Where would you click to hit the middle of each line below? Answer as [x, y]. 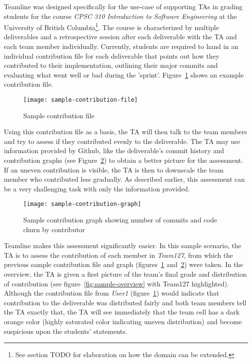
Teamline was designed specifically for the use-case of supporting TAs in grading [123, 6]
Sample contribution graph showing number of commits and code [120, 220]
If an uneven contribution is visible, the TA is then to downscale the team [114, 169]
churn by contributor [54, 229]
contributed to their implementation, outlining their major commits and [111, 65]
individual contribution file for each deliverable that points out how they [112, 55]
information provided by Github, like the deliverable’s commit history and [114, 150]
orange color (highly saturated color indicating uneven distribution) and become [123, 321]
